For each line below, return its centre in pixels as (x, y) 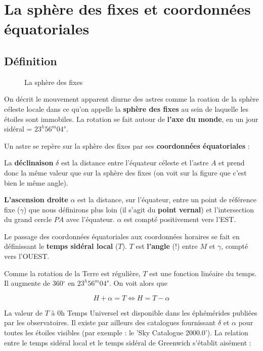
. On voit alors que (138, 283)
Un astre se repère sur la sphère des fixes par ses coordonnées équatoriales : (127, 145)
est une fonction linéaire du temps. (203, 273)
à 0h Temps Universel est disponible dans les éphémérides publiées (154, 312)
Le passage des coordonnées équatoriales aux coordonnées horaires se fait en (122, 236)
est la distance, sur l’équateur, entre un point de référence (167, 200)
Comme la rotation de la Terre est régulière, (72, 273)
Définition (31, 60)
